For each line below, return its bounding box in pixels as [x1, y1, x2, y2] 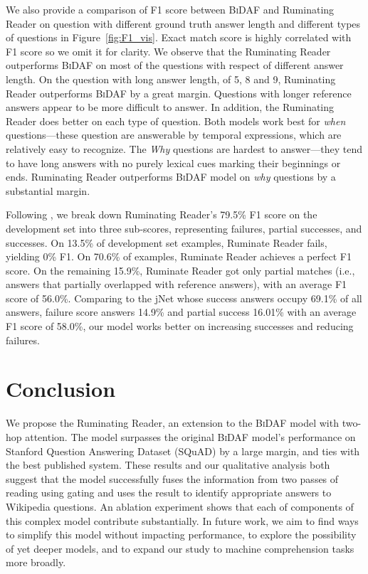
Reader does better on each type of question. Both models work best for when [6, 113, 346, 128]
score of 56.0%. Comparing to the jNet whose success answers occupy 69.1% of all [6, 290, 362, 305]
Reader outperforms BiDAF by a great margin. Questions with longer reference [6, 85, 352, 100]
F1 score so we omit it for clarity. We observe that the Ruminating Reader [6, 43, 331, 58]
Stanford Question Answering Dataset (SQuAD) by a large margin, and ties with [6, 443, 360, 458]
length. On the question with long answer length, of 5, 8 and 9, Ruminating [6, 71, 336, 86]
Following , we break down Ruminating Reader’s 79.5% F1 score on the [6, 207, 317, 222]
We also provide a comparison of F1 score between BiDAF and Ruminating [6, 2, 335, 16]
